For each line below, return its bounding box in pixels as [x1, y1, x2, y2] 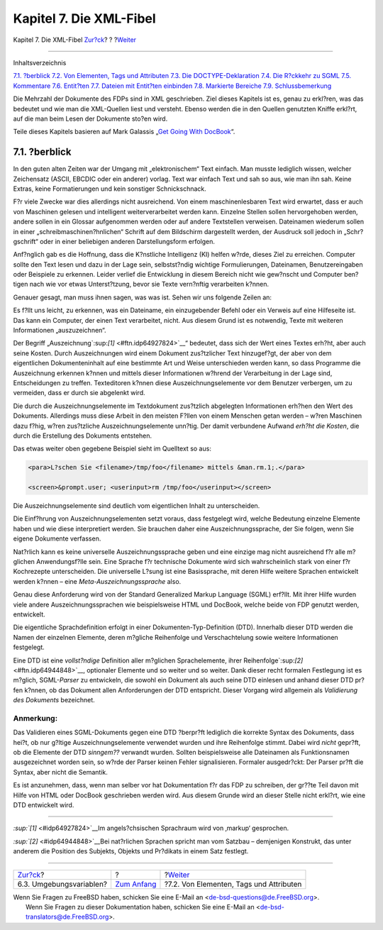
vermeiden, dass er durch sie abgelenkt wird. [13, 389, 145, 397]
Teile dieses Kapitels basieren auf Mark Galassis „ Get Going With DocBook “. [13, 128, 235, 136]
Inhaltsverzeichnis [13, 58, 67, 67]
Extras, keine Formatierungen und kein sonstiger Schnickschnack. [13, 184, 207, 193]
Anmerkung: [13, 713, 58, 723]
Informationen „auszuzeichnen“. [13, 326, 106, 335]
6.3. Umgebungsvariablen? [17, 879, 108, 889]
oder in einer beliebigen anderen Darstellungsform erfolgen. [39, 237, 216, 245]
